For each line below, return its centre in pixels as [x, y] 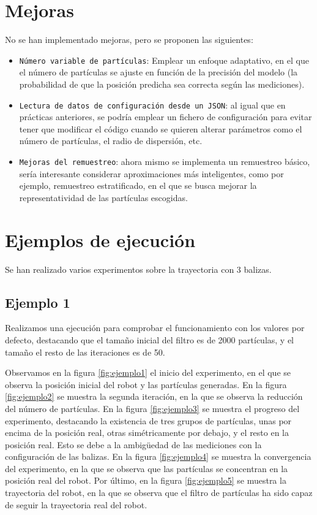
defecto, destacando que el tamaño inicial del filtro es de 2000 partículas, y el [150, 339]
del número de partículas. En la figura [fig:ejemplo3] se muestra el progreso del [152, 408]
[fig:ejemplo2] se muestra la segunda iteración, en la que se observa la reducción [154, 396]
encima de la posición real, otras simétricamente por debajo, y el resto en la [147, 433]
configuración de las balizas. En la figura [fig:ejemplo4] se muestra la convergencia [158, 456]
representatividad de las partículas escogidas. [103, 197]
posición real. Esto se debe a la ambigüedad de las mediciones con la [133, 444]
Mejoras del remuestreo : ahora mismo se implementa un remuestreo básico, [165, 161]
